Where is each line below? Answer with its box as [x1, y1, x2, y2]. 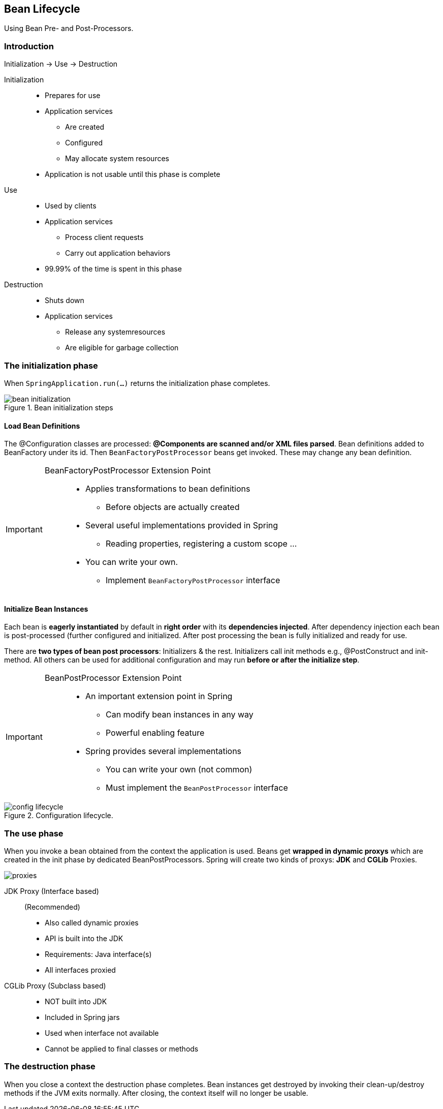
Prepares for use [45, 91, 101, 100]
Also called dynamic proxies [45, 918, 139, 927]
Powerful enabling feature [105, 728, 205, 738]
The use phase [4, 828, 64, 838]
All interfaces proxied [45, 966, 116, 975]
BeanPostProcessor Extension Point [44, 673, 182, 683]
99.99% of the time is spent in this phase [45, 264, 182, 274]
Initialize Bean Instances [4, 604, 88, 613]
